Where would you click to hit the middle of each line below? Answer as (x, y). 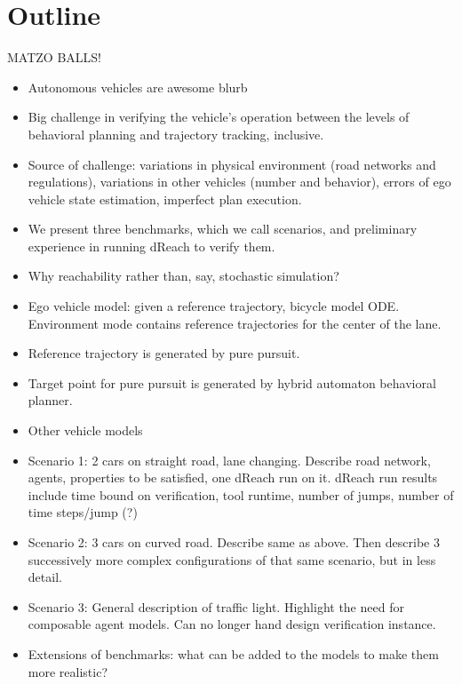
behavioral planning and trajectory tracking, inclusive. (176, 134)
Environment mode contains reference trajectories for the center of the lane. (235, 323)
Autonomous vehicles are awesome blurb (138, 87)
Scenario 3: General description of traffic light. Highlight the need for (216, 606)
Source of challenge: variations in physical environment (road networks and (232, 164)
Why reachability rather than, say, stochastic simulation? (183, 276)
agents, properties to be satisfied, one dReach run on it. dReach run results (233, 477)
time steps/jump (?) (83, 512)
